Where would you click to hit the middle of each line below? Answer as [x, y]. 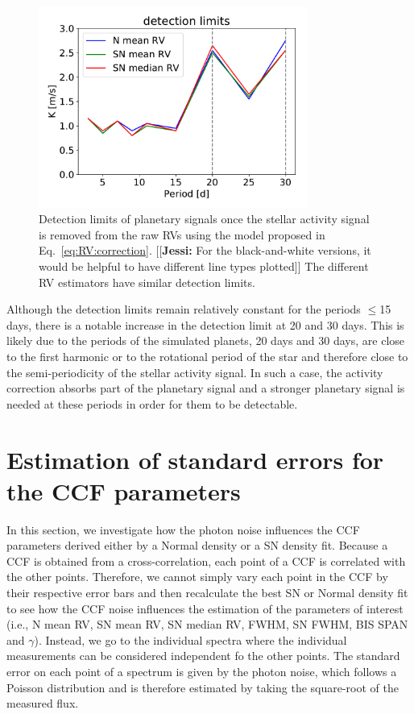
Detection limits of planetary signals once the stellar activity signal [204, 219]
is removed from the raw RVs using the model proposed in [182, 234]
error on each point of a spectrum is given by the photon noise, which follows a [202, 671]
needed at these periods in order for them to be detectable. [152, 403]
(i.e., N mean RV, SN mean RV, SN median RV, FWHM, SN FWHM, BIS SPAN [207, 624]
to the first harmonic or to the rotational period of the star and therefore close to [207, 356]
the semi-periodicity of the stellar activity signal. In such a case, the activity [195, 372]
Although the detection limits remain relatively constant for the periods [184, 309]
